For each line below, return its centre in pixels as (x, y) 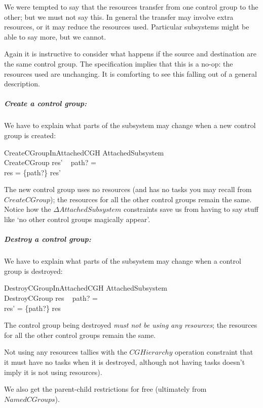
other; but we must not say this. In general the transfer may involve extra (119, 17)
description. (22, 84)
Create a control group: (46, 103)
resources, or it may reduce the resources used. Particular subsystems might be (127, 27)
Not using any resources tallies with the (66, 352)
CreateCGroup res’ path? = (50, 162)
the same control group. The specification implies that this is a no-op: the (119, 63)
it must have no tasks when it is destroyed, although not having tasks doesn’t (125, 362)
